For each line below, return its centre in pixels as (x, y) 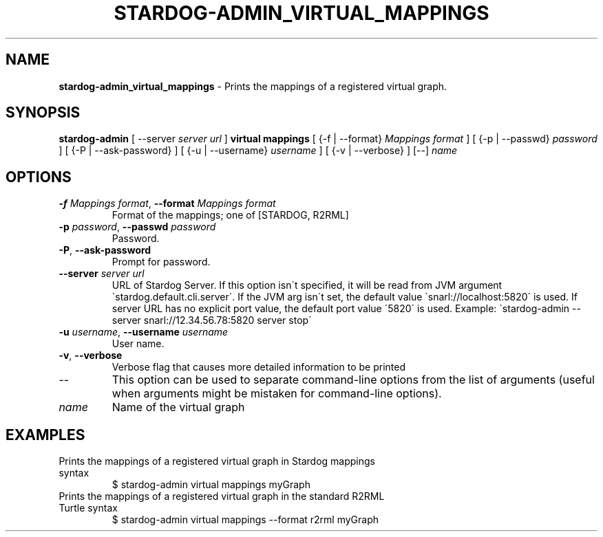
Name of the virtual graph (178, 407)
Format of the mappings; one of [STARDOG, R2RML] (230, 215)
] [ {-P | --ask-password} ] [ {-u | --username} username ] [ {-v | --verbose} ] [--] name (258, 151)
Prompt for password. (161, 262)
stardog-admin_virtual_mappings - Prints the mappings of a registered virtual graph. (253, 86)
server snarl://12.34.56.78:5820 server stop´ (212, 320)
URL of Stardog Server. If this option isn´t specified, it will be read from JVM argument (307, 285)
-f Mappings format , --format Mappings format (167, 204)
